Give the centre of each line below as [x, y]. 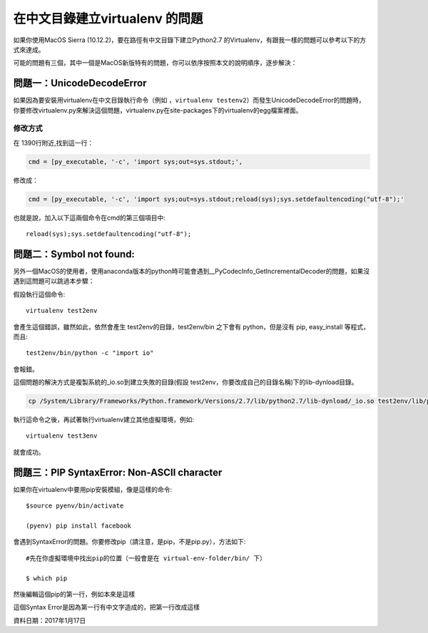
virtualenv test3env [62, 436]
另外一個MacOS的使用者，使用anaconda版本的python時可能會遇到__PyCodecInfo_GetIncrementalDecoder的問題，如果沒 [192, 271]
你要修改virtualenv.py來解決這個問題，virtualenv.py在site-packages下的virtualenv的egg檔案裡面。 [158, 110]
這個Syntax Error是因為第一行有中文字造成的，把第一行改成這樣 [106, 607]
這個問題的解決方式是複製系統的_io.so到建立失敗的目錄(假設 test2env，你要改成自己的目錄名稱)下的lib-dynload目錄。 [185, 382]
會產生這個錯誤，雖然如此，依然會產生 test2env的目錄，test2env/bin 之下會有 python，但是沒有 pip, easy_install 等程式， [192, 326]
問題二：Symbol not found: [74, 254]
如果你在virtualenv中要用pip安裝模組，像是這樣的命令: [93, 489]
